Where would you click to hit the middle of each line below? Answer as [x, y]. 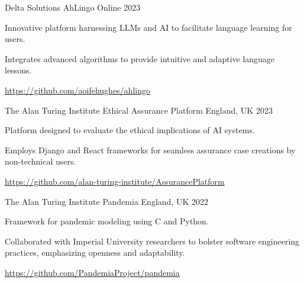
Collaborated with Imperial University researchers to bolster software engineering [152, 241]
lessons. [18, 70]
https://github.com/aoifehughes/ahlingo [77, 90]
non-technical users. [41, 161]
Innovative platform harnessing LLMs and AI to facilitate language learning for [148, 27]
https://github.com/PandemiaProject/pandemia [92, 272]
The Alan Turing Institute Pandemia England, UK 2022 [106, 201]
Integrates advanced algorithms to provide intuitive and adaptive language [140, 58]
